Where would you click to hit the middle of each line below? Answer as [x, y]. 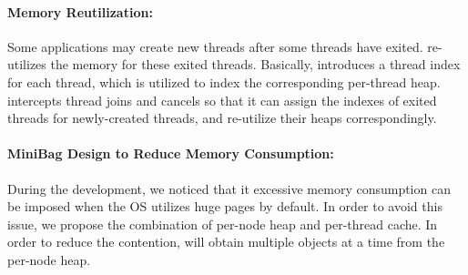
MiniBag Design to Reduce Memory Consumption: [171, 153]
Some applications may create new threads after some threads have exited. [215, 46]
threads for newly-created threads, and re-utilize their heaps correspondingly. [222, 118]
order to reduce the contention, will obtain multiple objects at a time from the [226, 242]
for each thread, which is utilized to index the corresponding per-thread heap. [224, 81]
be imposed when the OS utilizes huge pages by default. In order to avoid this [225, 206]
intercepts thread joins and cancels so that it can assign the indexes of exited [222, 100]
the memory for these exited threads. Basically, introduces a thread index [255, 64]
